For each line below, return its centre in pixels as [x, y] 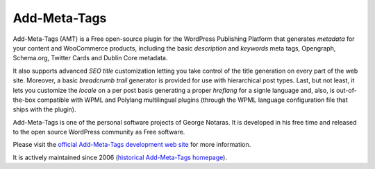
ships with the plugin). [44, 109]
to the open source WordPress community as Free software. [99, 132]
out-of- [346, 90]
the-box [24, 100]
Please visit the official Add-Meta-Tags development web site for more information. [132, 145]
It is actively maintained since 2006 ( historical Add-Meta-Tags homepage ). [120, 157]
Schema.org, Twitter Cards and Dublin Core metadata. [90, 58]
